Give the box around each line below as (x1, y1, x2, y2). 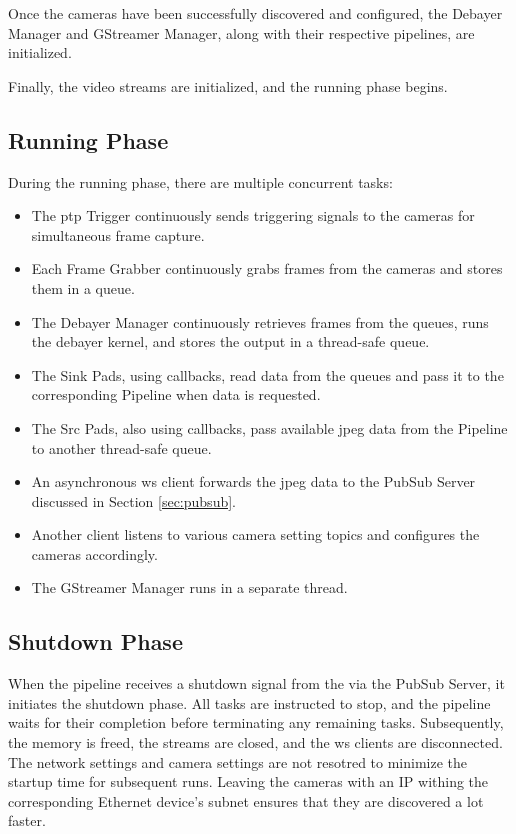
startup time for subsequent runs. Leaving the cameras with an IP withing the (8, 771, 489, 792)
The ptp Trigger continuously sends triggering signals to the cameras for (31, 205, 475, 226)
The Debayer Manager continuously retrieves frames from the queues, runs (31, 311, 489, 332)
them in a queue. (31, 277, 135, 298)
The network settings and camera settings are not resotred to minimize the (8, 751, 468, 772)
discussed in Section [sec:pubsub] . (31, 490, 236, 511)
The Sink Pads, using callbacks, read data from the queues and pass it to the (31, 364, 504, 385)
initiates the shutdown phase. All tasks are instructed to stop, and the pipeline (8, 692, 491, 713)
